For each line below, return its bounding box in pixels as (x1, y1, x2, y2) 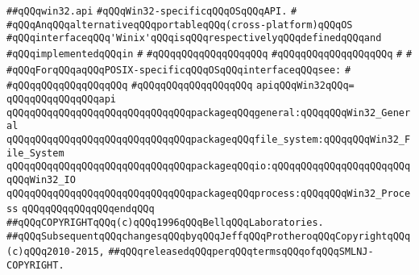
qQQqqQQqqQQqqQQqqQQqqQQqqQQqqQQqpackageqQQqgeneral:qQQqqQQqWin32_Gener (6, 106, 411, 119)
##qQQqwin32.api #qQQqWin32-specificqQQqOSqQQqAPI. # (6, 6, 297, 17)
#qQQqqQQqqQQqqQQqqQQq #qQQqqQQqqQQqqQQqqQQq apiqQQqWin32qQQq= (6, 80, 355, 92)
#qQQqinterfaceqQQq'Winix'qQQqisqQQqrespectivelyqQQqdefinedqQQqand (6, 32, 382, 44)
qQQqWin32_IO (6, 173, 76, 185)
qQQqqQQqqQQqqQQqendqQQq (22, 203, 155, 215)
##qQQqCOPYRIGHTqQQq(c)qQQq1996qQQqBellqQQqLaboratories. (6, 216, 324, 228)
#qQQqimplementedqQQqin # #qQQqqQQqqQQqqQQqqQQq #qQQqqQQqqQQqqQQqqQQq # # (6, 48, 413, 60)
